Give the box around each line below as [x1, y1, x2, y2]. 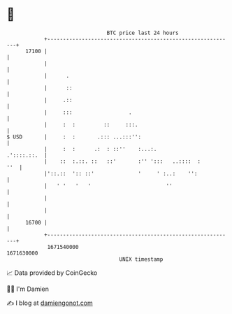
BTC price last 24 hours [106, 29, 179, 36]
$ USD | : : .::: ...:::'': [6, 133, 141, 141]
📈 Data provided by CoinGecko [6, 269, 98, 277]
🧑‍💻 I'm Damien [6, 285, 50, 293]
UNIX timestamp [119, 255, 164, 263]
